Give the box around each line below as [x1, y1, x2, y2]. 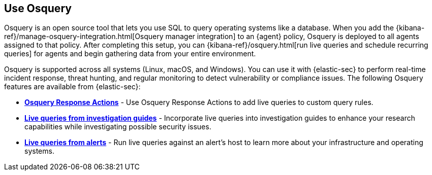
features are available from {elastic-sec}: [4, 82, 141, 91]
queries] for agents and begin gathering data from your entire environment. [4, 49, 256, 58]
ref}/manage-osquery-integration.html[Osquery [4, 32, 164, 41]
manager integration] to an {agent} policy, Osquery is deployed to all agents [165, 32, 419, 41]
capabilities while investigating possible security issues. [24, 122, 211, 131]
